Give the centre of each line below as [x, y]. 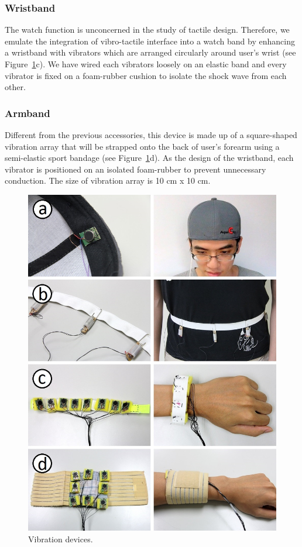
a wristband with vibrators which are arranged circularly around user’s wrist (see [150, 52]
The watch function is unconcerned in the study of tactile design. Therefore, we [147, 30]
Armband [28, 113]
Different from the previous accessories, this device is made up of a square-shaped [151, 135]
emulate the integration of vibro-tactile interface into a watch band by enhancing [150, 41]
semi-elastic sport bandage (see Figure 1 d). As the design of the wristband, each [149, 158]
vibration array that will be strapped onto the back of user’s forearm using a [142, 146]
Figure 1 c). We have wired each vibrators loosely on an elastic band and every [146, 64]
